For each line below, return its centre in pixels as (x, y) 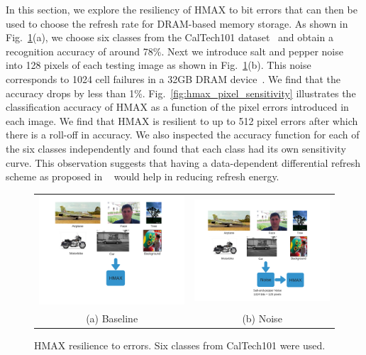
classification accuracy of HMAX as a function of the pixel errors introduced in (177, 107)
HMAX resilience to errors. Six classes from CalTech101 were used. (180, 345)
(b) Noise (262, 318)
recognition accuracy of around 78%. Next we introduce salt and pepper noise (174, 51)
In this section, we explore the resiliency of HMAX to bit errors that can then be (182, 9)
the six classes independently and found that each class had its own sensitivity (176, 148)
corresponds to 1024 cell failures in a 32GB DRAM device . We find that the (173, 78)
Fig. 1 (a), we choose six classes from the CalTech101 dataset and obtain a (170, 37)
